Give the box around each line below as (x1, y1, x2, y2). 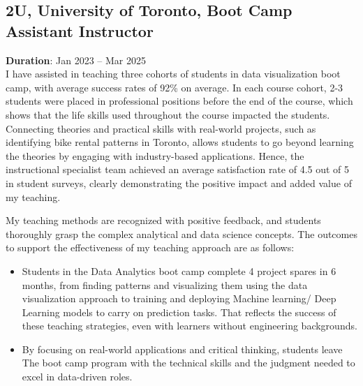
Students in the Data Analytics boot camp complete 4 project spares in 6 (22, 263, 336, 278)
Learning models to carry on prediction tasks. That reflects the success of (22, 304, 336, 319)
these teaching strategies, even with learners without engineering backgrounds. (22, 318, 357, 333)
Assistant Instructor (6, 20, 154, 41)
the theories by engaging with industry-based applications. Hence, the (6, 148, 304, 163)
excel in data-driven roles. (22, 369, 133, 384)
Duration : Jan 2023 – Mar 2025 (6, 52, 146, 67)
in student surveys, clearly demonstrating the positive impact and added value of (6, 175, 352, 190)
